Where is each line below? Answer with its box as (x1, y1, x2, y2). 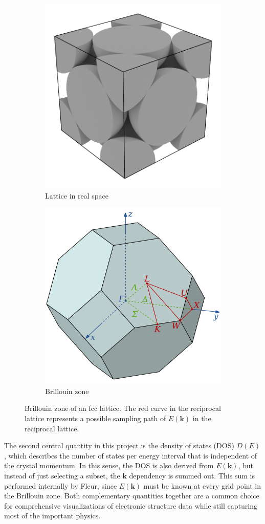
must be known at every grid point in (143, 480, 261, 491)
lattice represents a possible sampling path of (25, 412, 166, 423)
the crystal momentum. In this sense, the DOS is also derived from (4, 460, 214, 471)
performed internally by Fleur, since (4, 480, 117, 491)
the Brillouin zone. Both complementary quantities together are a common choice (4, 490, 259, 501)
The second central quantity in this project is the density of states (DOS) (4, 440, 234, 451)
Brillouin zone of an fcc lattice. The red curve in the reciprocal (25, 403, 221, 413)
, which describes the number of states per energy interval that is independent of (4, 450, 257, 461)
